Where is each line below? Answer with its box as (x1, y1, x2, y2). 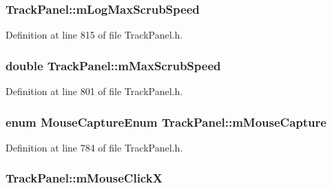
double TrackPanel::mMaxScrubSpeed (6, 56, 221, 74)
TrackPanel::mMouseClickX (6, 169, 163, 187)
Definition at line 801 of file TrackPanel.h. (6, 84, 183, 98)
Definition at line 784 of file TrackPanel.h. (6, 140, 183, 154)
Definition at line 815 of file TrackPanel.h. (6, 28, 183, 42)
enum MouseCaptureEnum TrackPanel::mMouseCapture (6, 113, 326, 130)
